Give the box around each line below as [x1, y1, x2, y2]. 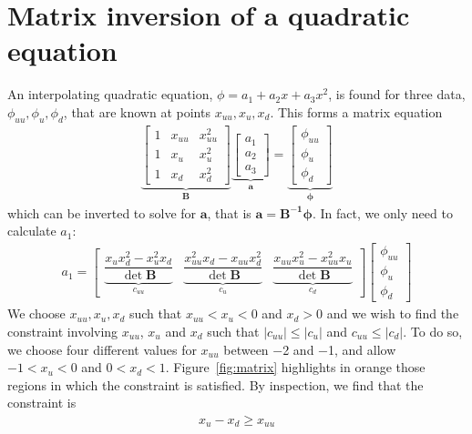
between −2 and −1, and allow [223, 339, 396, 358]
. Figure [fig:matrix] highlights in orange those [165, 358, 426, 377]
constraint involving [7, 321, 118, 340]
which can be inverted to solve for [7, 203, 197, 222]
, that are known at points [63, 102, 210, 121]
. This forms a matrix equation [270, 102, 443, 121]
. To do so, [403, 321, 463, 340]
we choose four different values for [7, 339, 197, 358]
